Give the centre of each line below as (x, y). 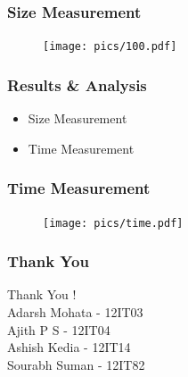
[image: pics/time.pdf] (113, 223)
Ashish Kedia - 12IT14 (69, 347)
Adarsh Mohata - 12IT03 (75, 311)
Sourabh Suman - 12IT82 (76, 364)
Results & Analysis (77, 84)
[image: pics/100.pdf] (110, 47)
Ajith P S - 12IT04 (59, 329)
